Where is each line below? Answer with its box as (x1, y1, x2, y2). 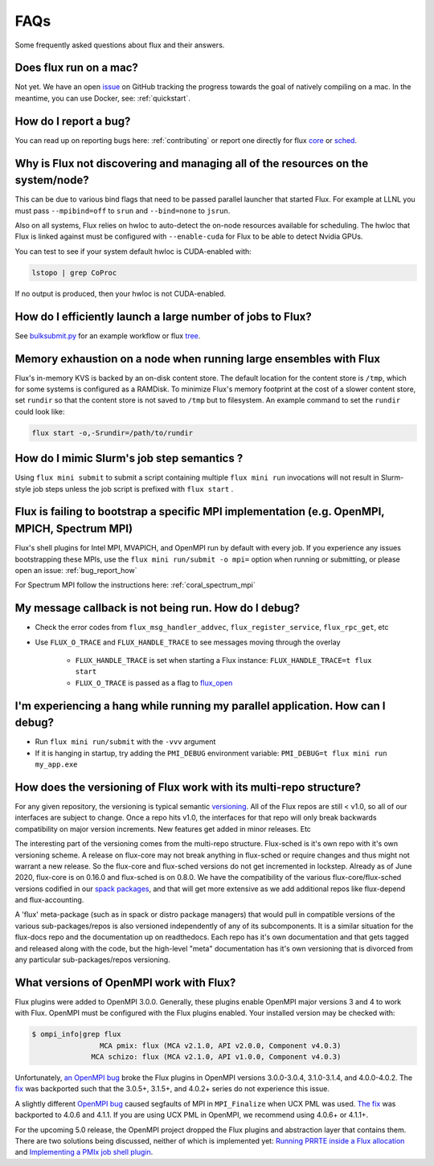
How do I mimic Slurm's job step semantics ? (14, 452, 244, 465)
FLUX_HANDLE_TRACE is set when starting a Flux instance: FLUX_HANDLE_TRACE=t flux (75, 656, 372, 665)
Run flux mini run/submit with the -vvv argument (35, 737, 216, 747)
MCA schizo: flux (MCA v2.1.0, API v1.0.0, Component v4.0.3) (91, 1053, 342, 1062)
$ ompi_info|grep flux (31, 1029, 121, 1039)
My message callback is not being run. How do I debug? (14, 601, 301, 615)
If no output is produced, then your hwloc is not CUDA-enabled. (14, 288, 227, 298)
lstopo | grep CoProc (31, 268, 117, 277)
